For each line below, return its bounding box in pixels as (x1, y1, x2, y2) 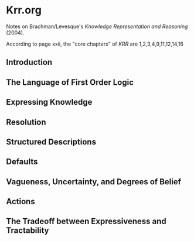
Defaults (6, 157, 38, 167)
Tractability (6, 226, 49, 236)
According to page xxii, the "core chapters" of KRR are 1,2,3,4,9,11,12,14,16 (6, 40, 183, 47)
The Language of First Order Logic (6, 77, 134, 87)
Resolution (6, 117, 46, 127)
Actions (6, 197, 35, 206)
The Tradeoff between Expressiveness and (6, 216, 167, 226)
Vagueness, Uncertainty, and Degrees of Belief (6, 177, 182, 187)
